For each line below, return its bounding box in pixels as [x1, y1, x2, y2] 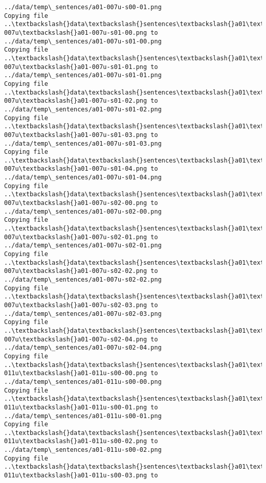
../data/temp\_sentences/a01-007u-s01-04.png [4, 174, 162, 181]
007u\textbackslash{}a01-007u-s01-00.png [4, 29, 147, 36]
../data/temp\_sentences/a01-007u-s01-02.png [4, 105, 162, 113]
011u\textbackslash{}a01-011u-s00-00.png [4, 370, 147, 377]
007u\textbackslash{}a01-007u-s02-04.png [4, 335, 147, 343]
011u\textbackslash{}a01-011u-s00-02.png [4, 438, 147, 445]
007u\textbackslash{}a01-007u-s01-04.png [4, 165, 147, 173]
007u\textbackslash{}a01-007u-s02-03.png [4, 301, 147, 309]
